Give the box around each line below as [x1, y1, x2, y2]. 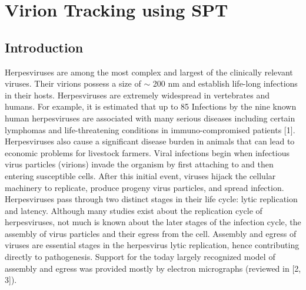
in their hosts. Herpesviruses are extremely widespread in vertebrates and [5, 88, 270, 101]
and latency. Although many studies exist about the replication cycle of [5, 204, 262, 216]
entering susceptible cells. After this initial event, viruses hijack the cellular [5, 169, 276, 182]
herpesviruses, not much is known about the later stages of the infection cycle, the [5, 216, 301, 228]
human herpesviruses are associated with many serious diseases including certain [5, 111, 295, 124]
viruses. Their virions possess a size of [5, 77, 141, 90]
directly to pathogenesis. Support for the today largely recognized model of [5, 251, 275, 263]
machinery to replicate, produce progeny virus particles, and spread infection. [5, 181, 284, 193]
